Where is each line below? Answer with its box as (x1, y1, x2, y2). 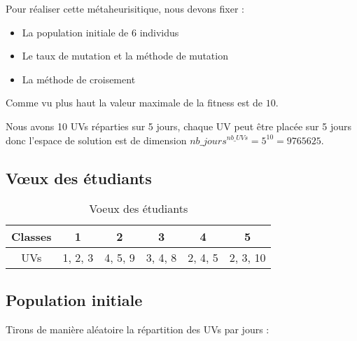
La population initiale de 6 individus (22, 25, 179, 39)
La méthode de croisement (22, 71, 136, 86)
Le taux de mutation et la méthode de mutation (22, 48, 228, 63)
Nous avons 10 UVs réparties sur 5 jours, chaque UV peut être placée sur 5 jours (6, 118, 351, 133)
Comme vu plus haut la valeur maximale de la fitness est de (6, 95, 263, 110)
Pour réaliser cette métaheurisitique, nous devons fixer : (6, 1, 244, 15)
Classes (11, 228, 52, 245)
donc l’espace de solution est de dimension (6, 132, 187, 147)
